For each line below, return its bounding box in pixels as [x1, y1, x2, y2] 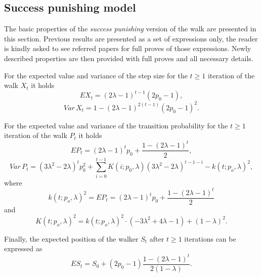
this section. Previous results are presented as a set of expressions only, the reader [4, 33, 258, 43]
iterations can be [184, 233, 236, 244]
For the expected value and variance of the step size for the [4, 70, 188, 80]
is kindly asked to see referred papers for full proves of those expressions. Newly [4, 43, 251, 54]
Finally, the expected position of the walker [4, 233, 139, 244]
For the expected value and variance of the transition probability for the [4, 120, 228, 130]
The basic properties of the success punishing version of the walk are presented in [4, 23, 256, 34]
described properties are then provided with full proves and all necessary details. [4, 53, 253, 63]
